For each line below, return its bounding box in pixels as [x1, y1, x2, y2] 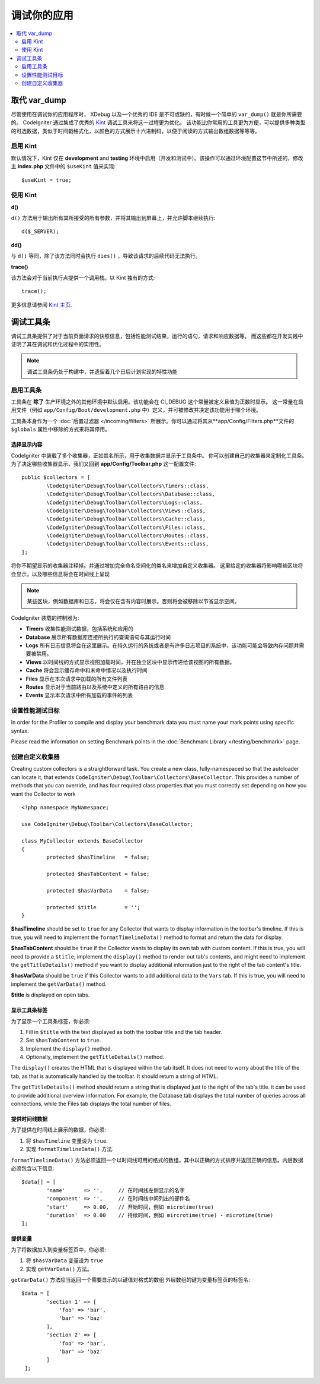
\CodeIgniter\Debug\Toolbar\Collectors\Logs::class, [46, 499, 203, 506]
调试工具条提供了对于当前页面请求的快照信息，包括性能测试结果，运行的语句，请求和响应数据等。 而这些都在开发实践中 [11, 332, 303, 339]
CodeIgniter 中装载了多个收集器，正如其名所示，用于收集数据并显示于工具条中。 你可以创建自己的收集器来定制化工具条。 [11, 452, 308, 459]
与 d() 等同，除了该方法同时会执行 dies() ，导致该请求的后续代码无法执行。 [11, 253, 201, 260]
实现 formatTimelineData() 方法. [25, 1146, 114, 1153]
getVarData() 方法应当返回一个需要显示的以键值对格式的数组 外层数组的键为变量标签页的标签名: [11, 1276, 251, 1283]
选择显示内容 [11, 441, 43, 448]
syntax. [11, 727, 29, 734]
